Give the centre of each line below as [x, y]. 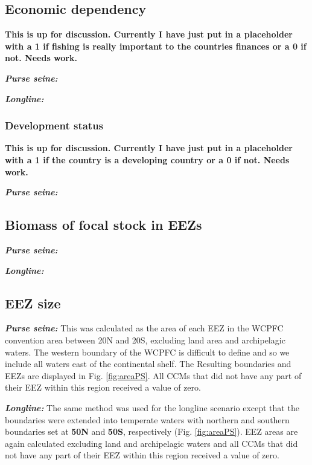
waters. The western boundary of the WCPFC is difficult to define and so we [147, 352]
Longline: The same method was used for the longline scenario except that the [152, 407]
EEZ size [33, 303]
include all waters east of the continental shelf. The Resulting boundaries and [148, 364]
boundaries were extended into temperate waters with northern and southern [147, 419]
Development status [54, 125]
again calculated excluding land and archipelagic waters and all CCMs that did [151, 443]
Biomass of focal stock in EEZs [103, 225]
